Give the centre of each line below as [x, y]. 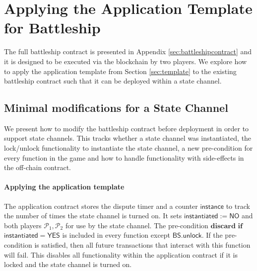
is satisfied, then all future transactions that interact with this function [142, 245]
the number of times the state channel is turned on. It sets [93, 216]
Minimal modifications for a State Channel [116, 108]
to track [238, 206]
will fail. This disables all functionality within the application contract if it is [121, 254]
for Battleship [52, 28]
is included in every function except [116, 235]
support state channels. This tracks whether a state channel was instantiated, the [128, 138]
